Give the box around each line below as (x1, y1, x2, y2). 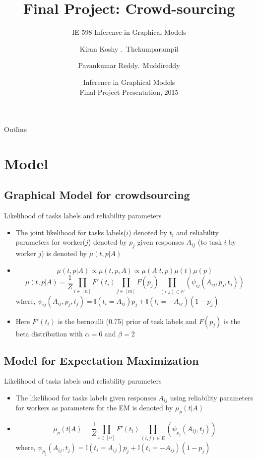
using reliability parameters (170, 393, 254, 403)
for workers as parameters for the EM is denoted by (15, 402, 173, 413)
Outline (4, 124, 27, 134)
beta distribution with (15, 328, 83, 338)
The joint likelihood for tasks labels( (15, 227, 127, 237)
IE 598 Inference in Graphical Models (72, 27, 186, 37)
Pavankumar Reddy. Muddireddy (78, 60, 180, 70)
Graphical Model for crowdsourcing (4, 187, 190, 202)
